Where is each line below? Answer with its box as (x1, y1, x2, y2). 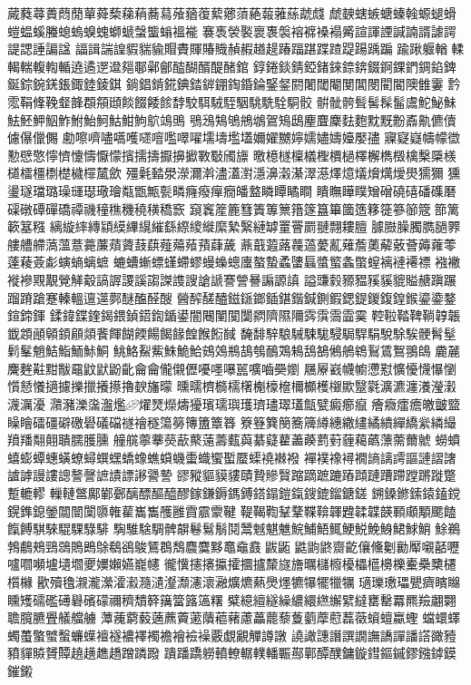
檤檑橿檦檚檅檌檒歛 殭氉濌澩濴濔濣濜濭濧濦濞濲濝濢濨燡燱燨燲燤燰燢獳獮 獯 (7, 163, 461, 182)
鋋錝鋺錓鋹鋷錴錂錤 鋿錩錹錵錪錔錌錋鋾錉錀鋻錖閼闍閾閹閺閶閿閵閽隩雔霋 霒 (7, 74, 461, 93)
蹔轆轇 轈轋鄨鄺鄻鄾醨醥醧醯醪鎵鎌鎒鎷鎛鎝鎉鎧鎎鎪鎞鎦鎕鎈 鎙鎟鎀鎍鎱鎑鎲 (7, 484, 461, 503)
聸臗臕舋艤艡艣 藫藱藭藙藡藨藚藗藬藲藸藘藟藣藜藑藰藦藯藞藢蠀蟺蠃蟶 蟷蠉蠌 (7, 608, 461, 627)
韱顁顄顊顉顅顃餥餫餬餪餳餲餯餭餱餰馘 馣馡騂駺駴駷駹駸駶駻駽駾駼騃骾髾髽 (7, 323, 456, 342)
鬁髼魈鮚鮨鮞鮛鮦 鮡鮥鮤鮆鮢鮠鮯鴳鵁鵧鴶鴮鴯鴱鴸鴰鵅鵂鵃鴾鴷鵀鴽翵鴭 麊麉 (7, 341, 461, 360)
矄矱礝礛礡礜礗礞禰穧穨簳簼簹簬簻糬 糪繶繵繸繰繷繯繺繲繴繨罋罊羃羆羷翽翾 (7, 590, 456, 609)
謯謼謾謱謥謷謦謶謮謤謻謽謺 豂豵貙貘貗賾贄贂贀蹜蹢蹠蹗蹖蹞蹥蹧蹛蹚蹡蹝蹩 (7, 465, 456, 484)
